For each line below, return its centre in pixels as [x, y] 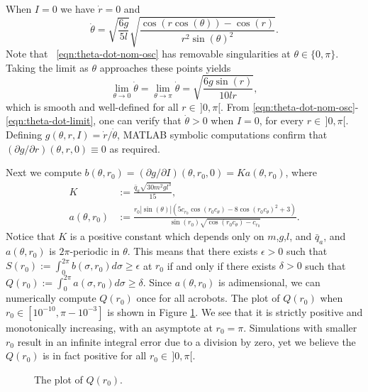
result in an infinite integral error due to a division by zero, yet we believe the [186, 341]
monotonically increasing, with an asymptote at [109, 327]
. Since [157, 282]
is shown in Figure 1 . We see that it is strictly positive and [235, 311]
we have [78, 9]
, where [301, 172]
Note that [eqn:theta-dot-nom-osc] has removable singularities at [148, 54]
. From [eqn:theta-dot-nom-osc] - [290, 106]
